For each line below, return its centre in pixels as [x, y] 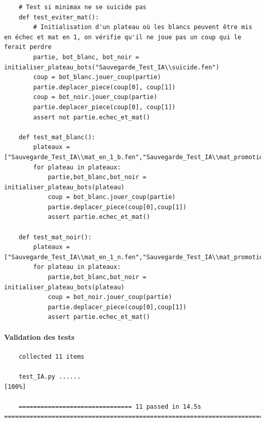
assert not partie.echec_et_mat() [92, 117]
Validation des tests [39, 337]
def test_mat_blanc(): [57, 137]
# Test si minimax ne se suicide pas [83, 7]
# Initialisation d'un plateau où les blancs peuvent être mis [143, 27]
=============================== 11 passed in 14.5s [110, 406]
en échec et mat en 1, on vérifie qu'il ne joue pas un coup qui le [123, 37]
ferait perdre [28, 47]
